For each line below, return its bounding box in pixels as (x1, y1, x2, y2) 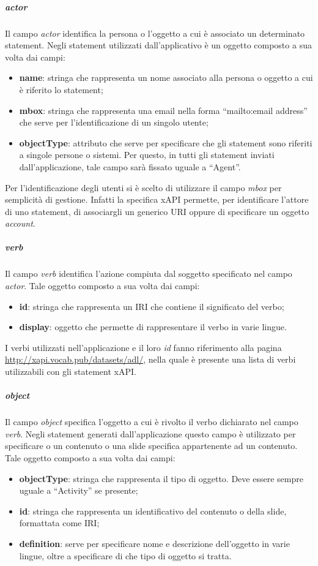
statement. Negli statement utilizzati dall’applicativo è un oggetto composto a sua (5, 39, 312, 51)
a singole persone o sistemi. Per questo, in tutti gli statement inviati (19, 148, 275, 161)
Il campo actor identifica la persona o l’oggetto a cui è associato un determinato (5, 26, 305, 39)
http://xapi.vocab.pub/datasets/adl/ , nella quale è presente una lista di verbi (5, 353, 296, 366)
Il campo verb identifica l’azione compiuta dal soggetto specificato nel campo (5, 267, 292, 280)
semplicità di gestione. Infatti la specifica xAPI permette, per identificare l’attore (5, 193, 309, 206)
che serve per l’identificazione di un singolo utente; (19, 116, 209, 129)
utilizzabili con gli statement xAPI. (5, 365, 136, 377)
